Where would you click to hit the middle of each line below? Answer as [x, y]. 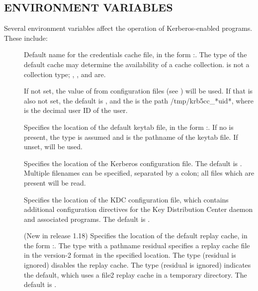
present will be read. [55, 182]
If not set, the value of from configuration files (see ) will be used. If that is [138, 91]
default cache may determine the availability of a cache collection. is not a [137, 64]
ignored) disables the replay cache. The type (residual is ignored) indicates [137, 265]
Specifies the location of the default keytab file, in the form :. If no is [129, 127]
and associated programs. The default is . [87, 219]
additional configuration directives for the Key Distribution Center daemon [138, 209]
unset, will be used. [53, 146]
